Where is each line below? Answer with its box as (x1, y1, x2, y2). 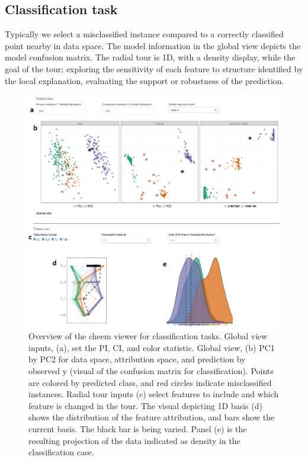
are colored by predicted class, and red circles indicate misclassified (28, 376, 272, 388)
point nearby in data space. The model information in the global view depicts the (5, 39, 301, 52)
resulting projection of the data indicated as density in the (28, 434, 240, 446)
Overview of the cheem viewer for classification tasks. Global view (28, 330, 268, 342)
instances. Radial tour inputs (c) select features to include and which (28, 388, 279, 400)
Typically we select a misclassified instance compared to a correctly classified (5, 28, 284, 40)
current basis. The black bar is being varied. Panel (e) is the (28, 422, 247, 435)
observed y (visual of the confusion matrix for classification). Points (28, 364, 274, 377)
